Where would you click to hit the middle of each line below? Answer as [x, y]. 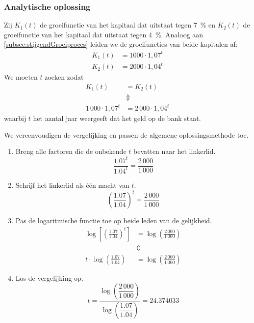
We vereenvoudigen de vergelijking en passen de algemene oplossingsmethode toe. [126, 134]
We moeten [21, 77]
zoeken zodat [64, 77]
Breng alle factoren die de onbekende [71, 151]
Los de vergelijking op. [49, 278]
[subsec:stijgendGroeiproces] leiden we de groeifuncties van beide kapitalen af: [121, 44]
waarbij [15, 118]
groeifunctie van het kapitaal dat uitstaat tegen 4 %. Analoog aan [104, 34]
